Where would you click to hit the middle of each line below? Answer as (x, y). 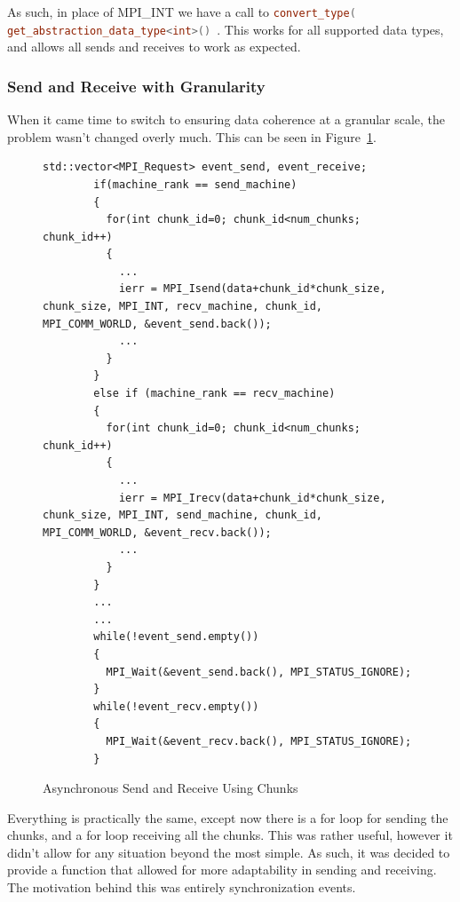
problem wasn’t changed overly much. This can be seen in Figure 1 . (192, 136)
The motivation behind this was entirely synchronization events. (182, 887)
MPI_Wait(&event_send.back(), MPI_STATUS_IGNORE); (259, 672)
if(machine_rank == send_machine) (195, 184)
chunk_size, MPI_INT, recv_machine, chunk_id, (182, 307)
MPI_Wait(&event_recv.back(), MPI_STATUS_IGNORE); (259, 741)
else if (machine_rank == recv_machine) (214, 394)
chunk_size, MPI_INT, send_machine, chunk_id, (182, 515)
